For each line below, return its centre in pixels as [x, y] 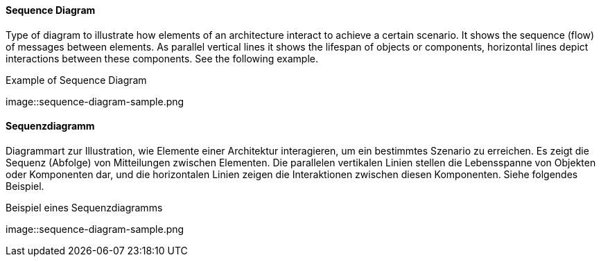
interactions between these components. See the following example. [162, 58]
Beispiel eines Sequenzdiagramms [84, 207]
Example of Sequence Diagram [76, 80]
